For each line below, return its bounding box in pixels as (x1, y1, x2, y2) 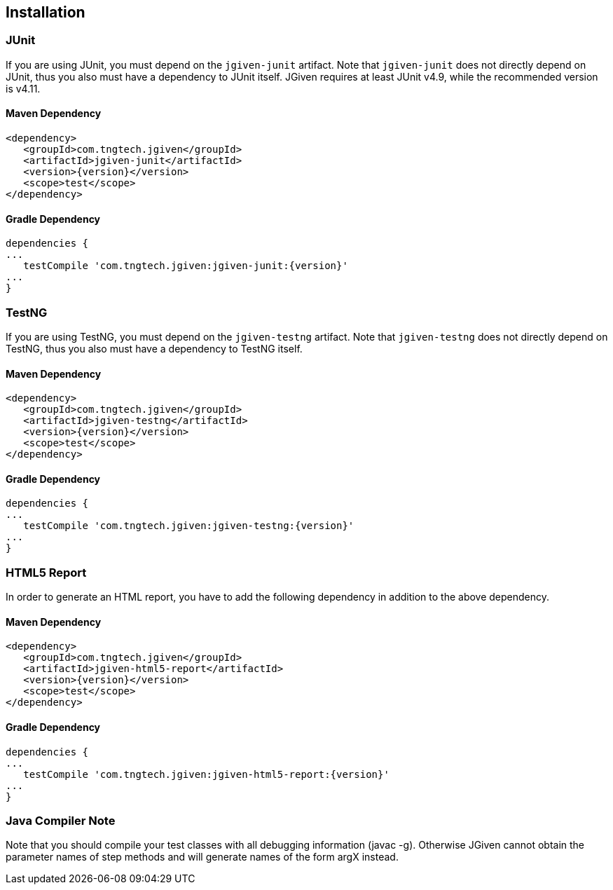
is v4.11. (6, 82, 41, 95)
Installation (6, 4, 85, 21)
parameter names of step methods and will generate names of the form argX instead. (6, 851, 399, 863)
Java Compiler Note (6, 813, 116, 828)
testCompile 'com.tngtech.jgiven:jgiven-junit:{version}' (23, 260, 348, 272)
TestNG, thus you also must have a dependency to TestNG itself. (6, 342, 303, 355)
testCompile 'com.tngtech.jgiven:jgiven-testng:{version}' (23, 520, 354, 532)
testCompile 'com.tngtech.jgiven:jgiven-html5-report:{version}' (23, 768, 390, 780)
